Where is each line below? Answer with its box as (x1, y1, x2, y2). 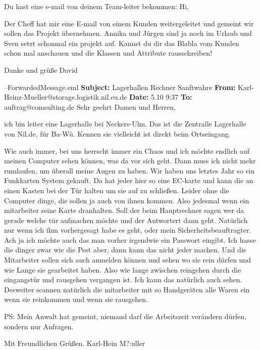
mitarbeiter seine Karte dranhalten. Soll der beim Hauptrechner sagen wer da (4, 205, 244, 215)
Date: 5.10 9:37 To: (129, 92, 192, 102)
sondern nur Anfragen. (4, 321, 74, 331)
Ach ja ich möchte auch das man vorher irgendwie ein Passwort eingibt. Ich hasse (4, 234, 256, 245)
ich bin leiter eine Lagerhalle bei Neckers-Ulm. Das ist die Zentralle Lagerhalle (4, 118, 246, 129)
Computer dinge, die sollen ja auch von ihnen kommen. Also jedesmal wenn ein (4, 195, 249, 205)
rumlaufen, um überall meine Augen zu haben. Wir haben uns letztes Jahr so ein (4, 165, 255, 176)
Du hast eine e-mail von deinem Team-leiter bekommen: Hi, (4, 1, 189, 11)
